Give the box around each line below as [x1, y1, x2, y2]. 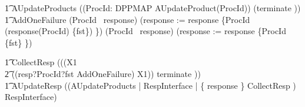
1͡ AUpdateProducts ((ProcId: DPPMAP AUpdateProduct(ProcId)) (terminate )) [5, 2, 301, 14]
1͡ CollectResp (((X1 [5, 56, 77, 68]
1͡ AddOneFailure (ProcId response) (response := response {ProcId [5, 13, 250, 25]
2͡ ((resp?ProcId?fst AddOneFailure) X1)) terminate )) [5, 67, 201, 79]
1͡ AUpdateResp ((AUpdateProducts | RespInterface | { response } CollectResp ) [5, 79, 296, 91]
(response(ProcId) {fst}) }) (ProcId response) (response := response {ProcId [5, 25, 286, 37]
